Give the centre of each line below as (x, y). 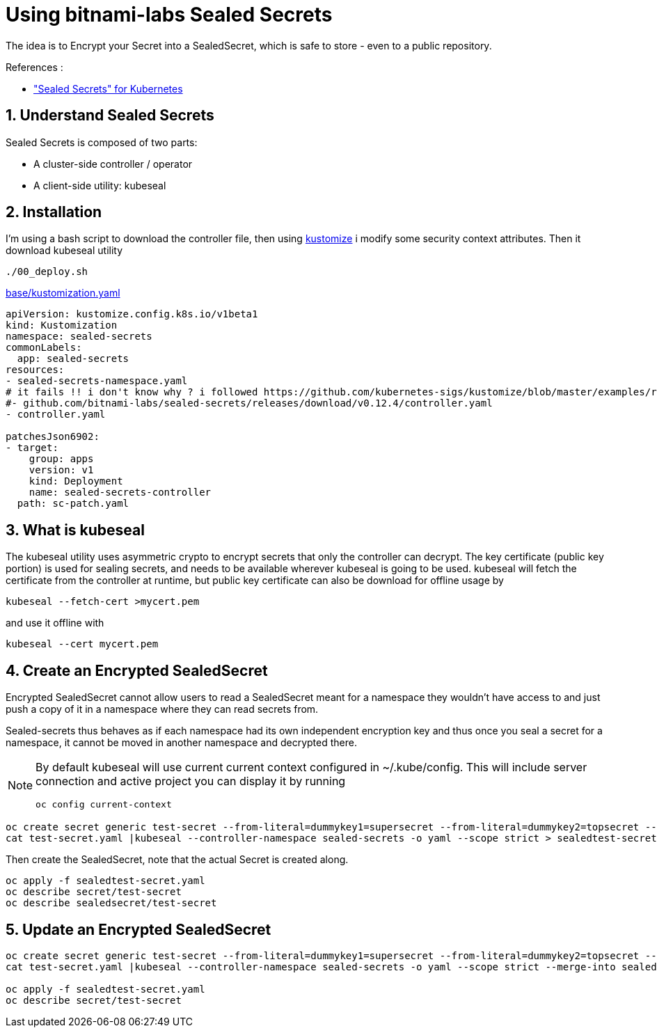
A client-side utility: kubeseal (100, 185)
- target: (32, 448)
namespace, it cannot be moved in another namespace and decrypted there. (181, 743)
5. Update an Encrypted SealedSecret (138, 929)
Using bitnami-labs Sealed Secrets (169, 15)
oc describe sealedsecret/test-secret (111, 903)
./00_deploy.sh (47, 272)
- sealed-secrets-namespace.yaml (97, 381)
